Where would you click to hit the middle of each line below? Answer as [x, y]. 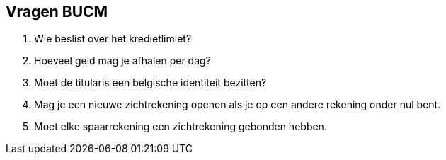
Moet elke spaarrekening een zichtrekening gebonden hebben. [181, 127]
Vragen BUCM [57, 12]
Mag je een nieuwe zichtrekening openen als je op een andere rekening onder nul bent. [238, 105]
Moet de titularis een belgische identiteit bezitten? [150, 83]
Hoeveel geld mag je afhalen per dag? [122, 61]
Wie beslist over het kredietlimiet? [113, 39]
